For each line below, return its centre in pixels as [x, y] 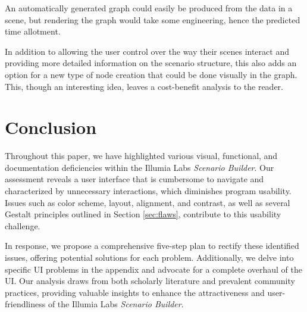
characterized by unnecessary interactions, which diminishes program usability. [148, 191]
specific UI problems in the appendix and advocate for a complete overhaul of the [153, 269]
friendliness [25, 304]
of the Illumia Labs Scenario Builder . [116, 304]
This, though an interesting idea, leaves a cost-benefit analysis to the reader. [144, 86]
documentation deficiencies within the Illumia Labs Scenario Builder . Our [140, 167]
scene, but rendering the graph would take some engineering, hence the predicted [153, 19]
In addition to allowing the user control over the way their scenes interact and [147, 51]
